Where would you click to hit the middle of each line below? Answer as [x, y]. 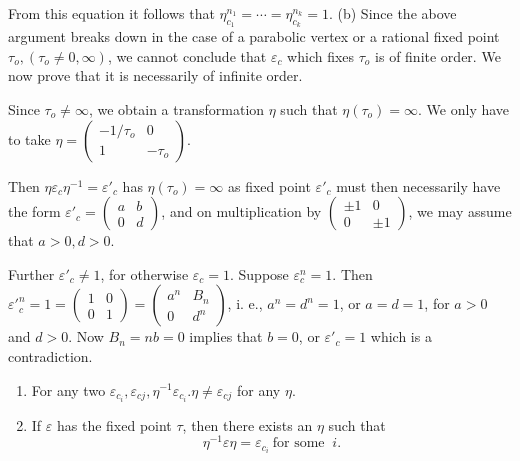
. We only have [464, 108]
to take [29, 138]
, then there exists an [247, 424]
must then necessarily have [418, 185]
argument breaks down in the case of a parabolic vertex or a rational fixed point [254, 36]
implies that [226, 336]
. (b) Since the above [392, 13]
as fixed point [269, 185]
